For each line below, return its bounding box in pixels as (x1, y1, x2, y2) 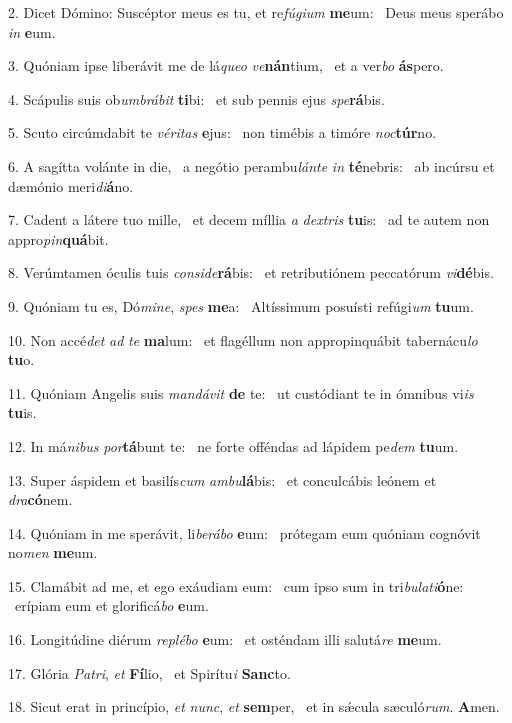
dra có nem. (8, 489, 73, 510)
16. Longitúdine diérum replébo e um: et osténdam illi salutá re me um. (8, 629, 442, 650)
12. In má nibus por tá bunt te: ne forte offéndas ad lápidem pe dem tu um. (8, 435, 459, 456)
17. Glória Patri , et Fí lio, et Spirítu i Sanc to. (8, 662, 291, 683)
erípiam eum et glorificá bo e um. (14, 595, 209, 616)
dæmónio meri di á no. (8, 175, 134, 196)
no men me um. (8, 542, 98, 563)
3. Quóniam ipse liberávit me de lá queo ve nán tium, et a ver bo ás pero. (8, 55, 444, 76)
